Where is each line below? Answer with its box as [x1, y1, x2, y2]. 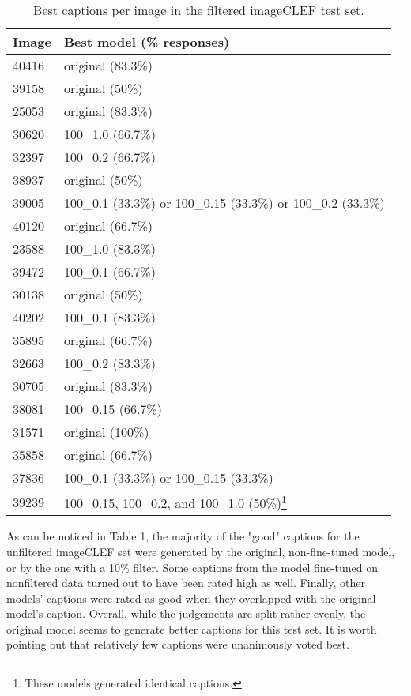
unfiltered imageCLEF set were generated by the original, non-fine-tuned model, [6, 543, 395, 559]
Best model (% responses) [63, 32, 230, 51]
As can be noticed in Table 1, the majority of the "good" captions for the [6, 528, 360, 544]
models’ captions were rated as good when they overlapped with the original [6, 589, 376, 606]
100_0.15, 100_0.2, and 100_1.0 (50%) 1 [63, 491, 287, 513]
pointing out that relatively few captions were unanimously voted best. [6, 636, 349, 653]
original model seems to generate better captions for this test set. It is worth [6, 620, 377, 637]
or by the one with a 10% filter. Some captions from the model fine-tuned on [6, 559, 378, 575]
